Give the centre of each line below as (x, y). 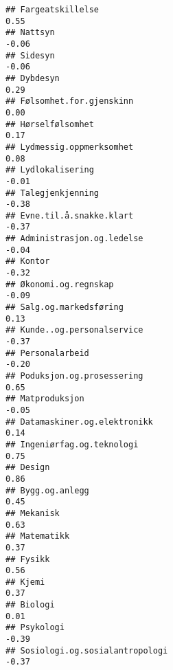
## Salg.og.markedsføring (65, 308)
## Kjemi (25, 582)
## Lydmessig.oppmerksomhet (70, 147)
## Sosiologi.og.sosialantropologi (87, 650)
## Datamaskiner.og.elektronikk (79, 422)
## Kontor (28, 261)
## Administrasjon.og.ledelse (74, 239)
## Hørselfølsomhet (50, 124)
